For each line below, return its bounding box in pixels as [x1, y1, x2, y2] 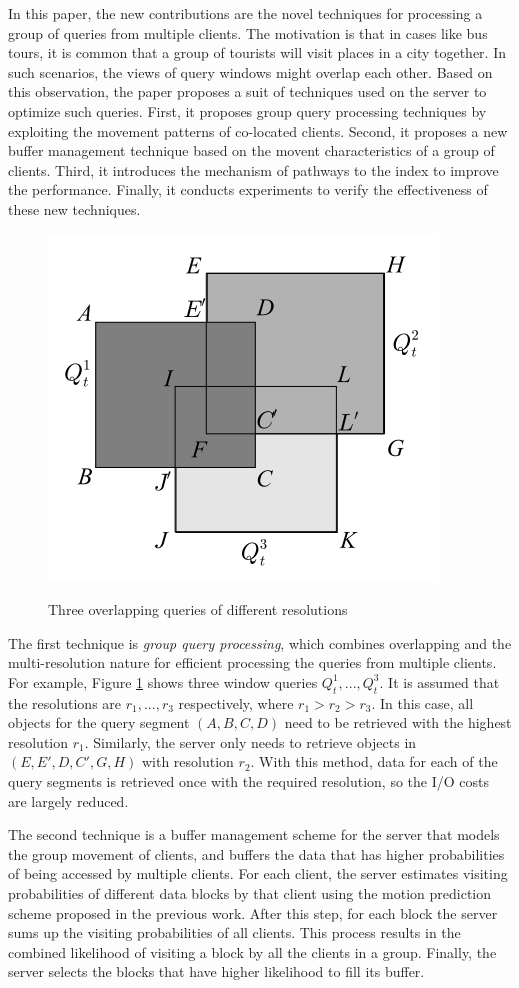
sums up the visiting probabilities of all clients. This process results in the [8, 922, 461, 943]
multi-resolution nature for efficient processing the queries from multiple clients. [8, 652, 497, 673]
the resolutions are [8, 692, 122, 713]
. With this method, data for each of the [250, 751, 498, 772]
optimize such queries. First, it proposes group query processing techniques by [8, 100, 487, 121]
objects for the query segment [8, 712, 190, 733]
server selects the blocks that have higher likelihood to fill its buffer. [8, 961, 425, 982]
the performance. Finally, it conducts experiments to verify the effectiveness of [8, 179, 488, 200]
